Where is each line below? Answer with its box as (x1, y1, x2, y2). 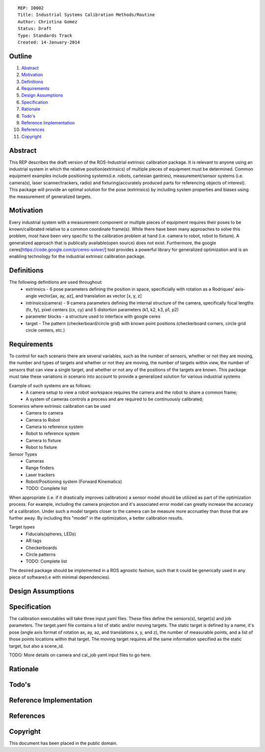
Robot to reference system (26, 430, 79, 436)
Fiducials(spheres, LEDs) (26, 531, 76, 537)
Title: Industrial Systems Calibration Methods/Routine (18, 12, 155, 18)
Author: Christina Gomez (18, 19, 78, 25)
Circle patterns (26, 551, 56, 557)
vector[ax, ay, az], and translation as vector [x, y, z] (38, 293, 142, 299)
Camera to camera (26, 410, 63, 416)
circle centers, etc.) (26, 327, 65, 333)
